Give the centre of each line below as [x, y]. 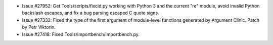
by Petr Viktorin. [39, 27]
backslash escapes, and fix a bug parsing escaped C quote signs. [90, 13]
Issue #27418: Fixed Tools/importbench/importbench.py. [81, 34]
